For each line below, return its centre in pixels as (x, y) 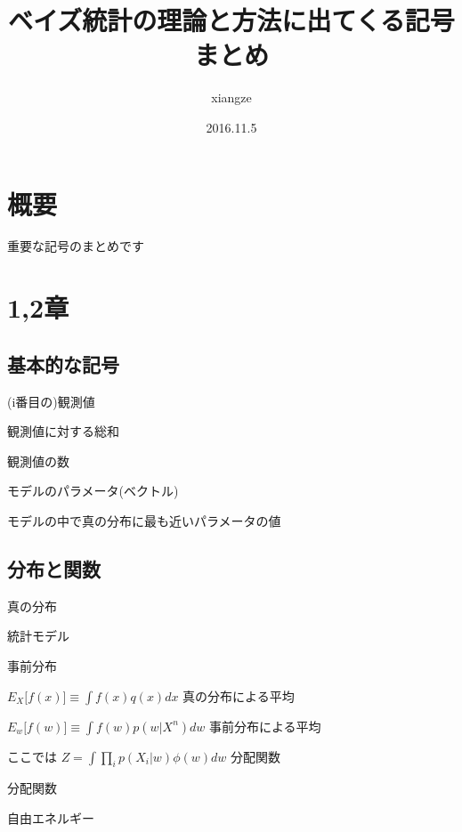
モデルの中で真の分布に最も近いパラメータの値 (144, 520)
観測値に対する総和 (63, 431)
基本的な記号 (63, 363)
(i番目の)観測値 (51, 401)
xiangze (231, 97)
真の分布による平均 (239, 695)
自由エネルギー (51, 817)
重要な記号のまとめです (76, 246)
